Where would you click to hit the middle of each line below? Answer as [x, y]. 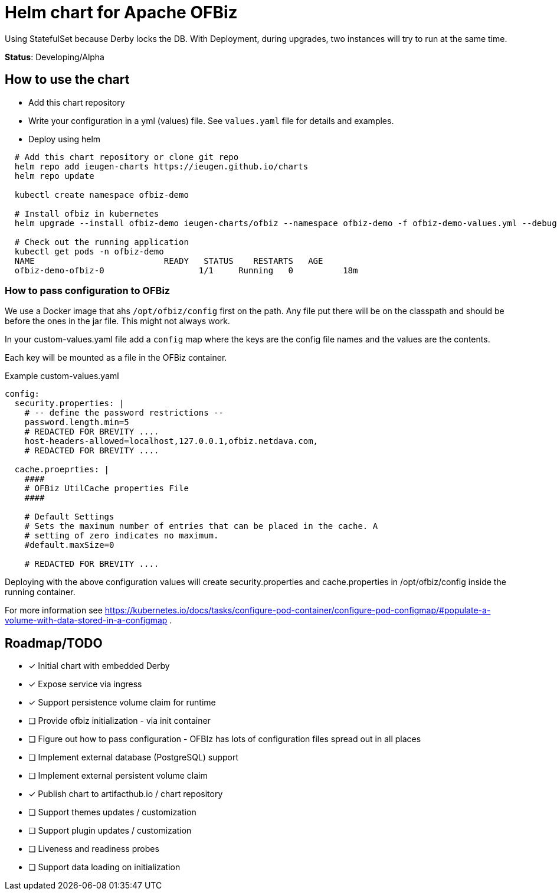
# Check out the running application [101, 242]
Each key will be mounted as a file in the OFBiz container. [116, 358]
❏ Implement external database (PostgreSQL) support [134, 757]
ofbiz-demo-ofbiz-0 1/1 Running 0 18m [186, 270]
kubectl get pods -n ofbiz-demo [89, 251]
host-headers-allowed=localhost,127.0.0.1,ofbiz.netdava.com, [171, 441]
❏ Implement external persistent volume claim [118, 776]
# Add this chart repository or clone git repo [127, 157]
